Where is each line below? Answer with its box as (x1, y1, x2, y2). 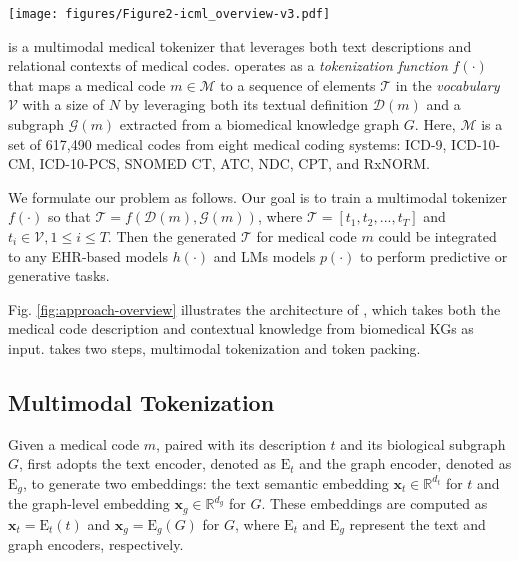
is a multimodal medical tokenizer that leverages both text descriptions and (8, 35, 472, 56)
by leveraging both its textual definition (124, 94, 369, 115)
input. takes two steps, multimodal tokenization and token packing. (8, 337, 421, 358)
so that (47, 206, 91, 227)
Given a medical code (8, 433, 140, 454)
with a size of (22, 94, 104, 115)
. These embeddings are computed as (261, 493, 488, 514)
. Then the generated (107, 226, 237, 246)
